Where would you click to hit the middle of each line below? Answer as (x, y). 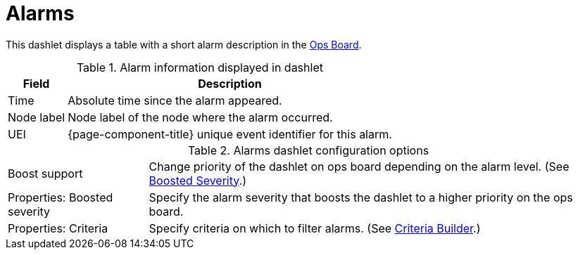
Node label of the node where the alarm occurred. (200, 117)
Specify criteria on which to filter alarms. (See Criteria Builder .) (315, 228)
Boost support (45, 173)
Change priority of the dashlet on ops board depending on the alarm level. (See (359, 166)
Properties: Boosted (61, 197)
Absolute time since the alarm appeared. (175, 100)
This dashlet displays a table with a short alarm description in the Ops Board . (184, 44)
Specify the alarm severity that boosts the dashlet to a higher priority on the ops (361, 197)
